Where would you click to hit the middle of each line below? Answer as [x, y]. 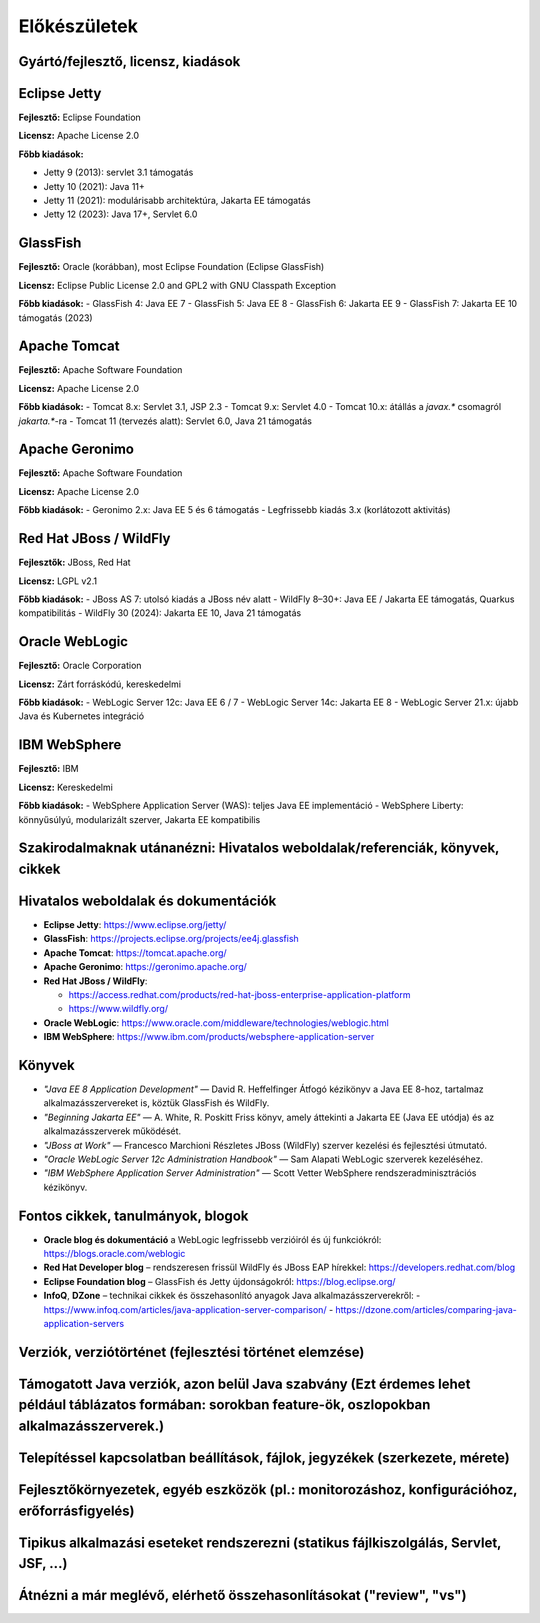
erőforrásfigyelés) [76, 1510]
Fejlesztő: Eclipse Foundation [80, 117]
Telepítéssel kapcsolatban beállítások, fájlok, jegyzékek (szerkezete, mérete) [264, 1458]
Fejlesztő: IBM [48, 769]
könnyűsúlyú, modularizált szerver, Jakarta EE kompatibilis [139, 819]
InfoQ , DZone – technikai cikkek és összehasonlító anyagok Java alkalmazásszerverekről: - [232, 1296]
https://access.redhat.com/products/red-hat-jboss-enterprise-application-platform [239, 994]
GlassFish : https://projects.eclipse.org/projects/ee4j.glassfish [171, 939]
